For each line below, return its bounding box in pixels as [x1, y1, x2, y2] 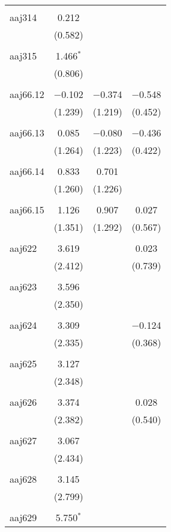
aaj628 [10, 472, 37, 486]
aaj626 [10, 395, 37, 409]
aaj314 [10, 10, 37, 24]
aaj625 [10, 356, 37, 370]
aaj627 [10, 433, 37, 447]
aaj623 [10, 280, 37, 293]
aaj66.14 [10, 164, 44, 178]
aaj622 [10, 241, 37, 255]
